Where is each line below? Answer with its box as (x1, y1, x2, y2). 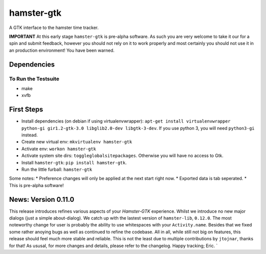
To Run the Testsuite (9, 75, 60, 82)
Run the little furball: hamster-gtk (21, 166, 92, 172)
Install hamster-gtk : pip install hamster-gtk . (21, 159, 127, 165)
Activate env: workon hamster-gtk (21, 146, 96, 152)
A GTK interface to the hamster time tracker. (9, 25, 99, 31)
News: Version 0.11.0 (9, 195, 74, 204)
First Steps (9, 105, 43, 114)
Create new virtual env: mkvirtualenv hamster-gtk (21, 139, 133, 145)
